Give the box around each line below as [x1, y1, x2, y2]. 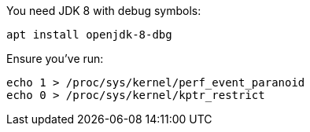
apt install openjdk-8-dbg [6, 28, 172, 41]
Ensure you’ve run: [6, 52, 104, 65]
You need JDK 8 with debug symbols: [6, 4, 201, 17]
